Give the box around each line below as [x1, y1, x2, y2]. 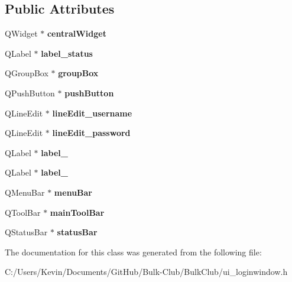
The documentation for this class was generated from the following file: [5, 245, 262, 258]
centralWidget [47, 27, 106, 40]
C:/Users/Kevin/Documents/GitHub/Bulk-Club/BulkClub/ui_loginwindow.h [5, 265, 288, 278]
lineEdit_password [52, 127, 131, 139]
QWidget [5, 27, 38, 40]
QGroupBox [5, 67, 48, 79]
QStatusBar [5, 226, 48, 238]
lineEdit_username [52, 106, 132, 119]
